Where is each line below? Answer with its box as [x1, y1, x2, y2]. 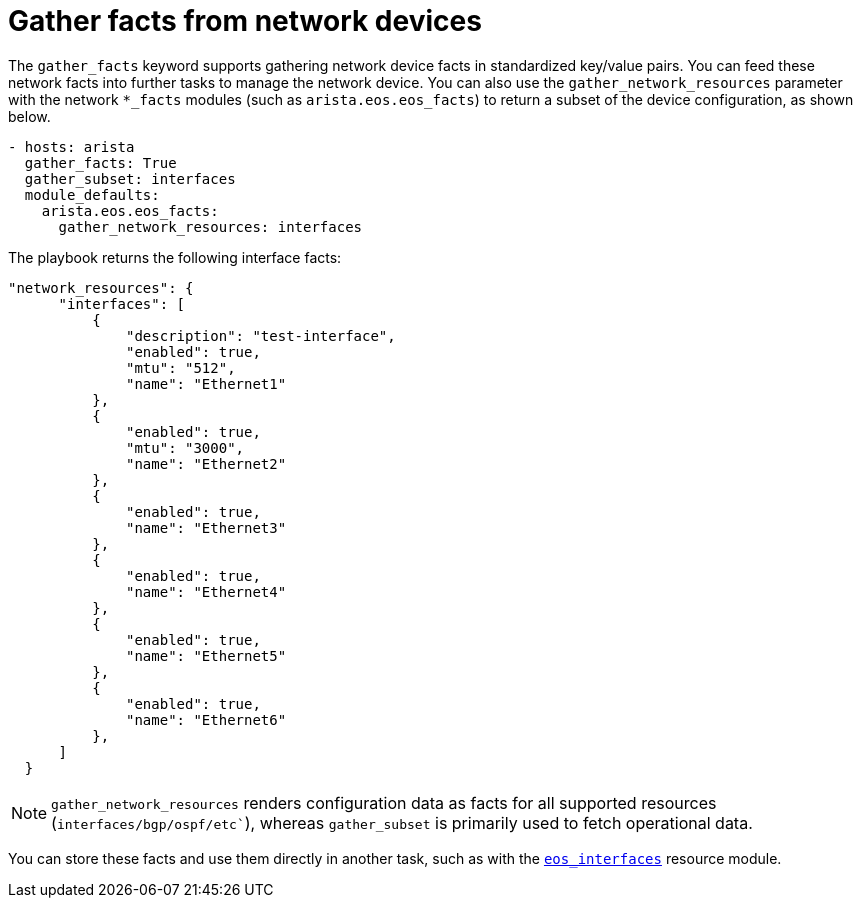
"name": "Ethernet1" [126, 375, 287, 392]
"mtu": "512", [126, 359, 236, 376]
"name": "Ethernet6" [126, 711, 287, 728]
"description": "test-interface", [126, 327, 396, 344]
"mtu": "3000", [126, 439, 245, 456]
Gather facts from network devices [8, 4, 482, 38]
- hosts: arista [8, 138, 135, 155]
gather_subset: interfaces [24, 170, 236, 187]
